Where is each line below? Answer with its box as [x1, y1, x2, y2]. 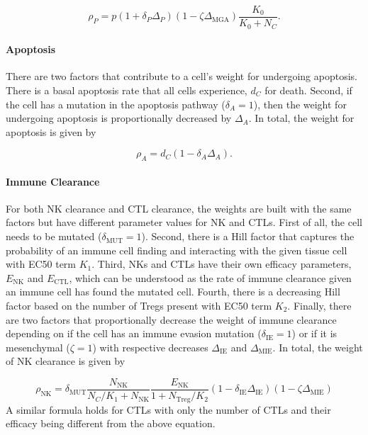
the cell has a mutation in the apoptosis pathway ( [6, 96, 225, 111]
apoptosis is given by [6, 124, 96, 139]
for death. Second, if [264, 82, 352, 97]
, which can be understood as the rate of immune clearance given [69, 270, 352, 285]
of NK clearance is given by [6, 354, 126, 368]
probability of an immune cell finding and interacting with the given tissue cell [6, 242, 347, 257]
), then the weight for [253, 96, 347, 111]
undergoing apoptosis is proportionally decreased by [6, 111, 232, 125]
